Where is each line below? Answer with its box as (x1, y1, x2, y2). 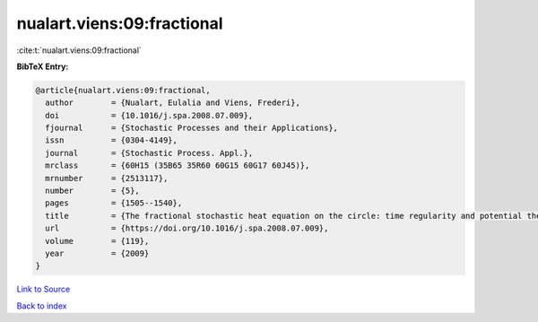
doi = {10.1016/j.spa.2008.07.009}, (45, 110, 254, 120)
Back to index (16, 300, 67, 311)
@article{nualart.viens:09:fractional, (35, 85, 211, 95)
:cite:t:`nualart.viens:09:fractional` (16, 45, 143, 56)
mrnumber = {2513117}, (45, 173, 169, 183)
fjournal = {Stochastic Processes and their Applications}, (45, 123, 339, 134)
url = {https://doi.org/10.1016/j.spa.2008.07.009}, (45, 223, 329, 233)
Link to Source (16, 283, 71, 295)
